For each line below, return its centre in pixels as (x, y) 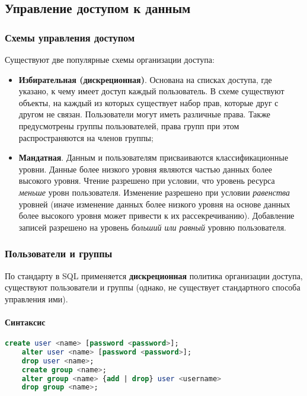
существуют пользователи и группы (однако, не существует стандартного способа (153, 287)
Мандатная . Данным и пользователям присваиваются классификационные (153, 157)
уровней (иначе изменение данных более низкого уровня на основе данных (154, 204)
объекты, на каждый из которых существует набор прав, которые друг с (148, 102)
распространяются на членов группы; (86, 137)
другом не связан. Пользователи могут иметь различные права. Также (145, 114)
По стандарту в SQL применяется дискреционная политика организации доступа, (154, 275)
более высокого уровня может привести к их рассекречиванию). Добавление (156, 215)
